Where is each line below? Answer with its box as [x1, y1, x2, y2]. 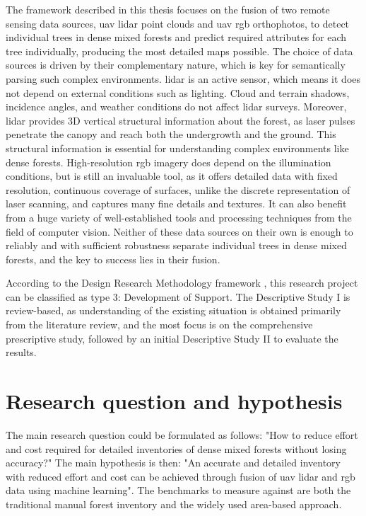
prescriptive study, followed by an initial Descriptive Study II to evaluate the [6, 331, 338, 345]
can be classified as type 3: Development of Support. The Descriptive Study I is [6, 289, 350, 304]
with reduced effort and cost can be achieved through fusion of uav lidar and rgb [6, 469, 355, 483]
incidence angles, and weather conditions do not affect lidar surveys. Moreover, [6, 99, 347, 114]
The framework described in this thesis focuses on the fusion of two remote [6, 2, 330, 16]
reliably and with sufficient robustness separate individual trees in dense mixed [6, 238, 347, 253]
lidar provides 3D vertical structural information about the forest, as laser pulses [6, 113, 355, 127]
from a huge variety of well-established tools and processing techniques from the [6, 210, 352, 224]
